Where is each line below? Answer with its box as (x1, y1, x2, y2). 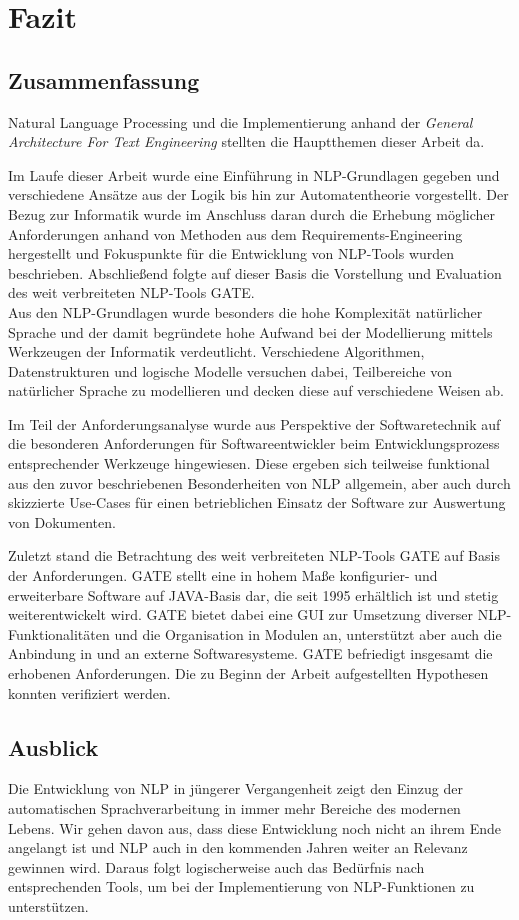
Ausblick (8, 731, 99, 762)
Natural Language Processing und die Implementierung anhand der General (8, 111, 473, 132)
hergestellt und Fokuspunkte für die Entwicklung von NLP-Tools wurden (8, 243, 455, 264)
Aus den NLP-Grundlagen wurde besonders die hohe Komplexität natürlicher (8, 301, 483, 322)
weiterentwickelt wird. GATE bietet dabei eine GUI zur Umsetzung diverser (8, 604, 474, 625)
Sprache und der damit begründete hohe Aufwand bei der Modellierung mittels (8, 321, 493, 342)
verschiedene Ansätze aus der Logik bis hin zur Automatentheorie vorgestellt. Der (8, 184, 509, 205)
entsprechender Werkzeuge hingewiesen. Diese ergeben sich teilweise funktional (8, 453, 490, 474)
